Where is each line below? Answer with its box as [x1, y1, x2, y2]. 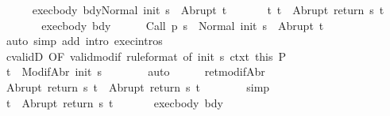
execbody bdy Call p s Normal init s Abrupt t [41, 17, 324, 33]
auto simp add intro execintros [6, 32, 163, 49]
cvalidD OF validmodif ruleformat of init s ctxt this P [6, 47, 287, 64]
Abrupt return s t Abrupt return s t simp [6, 78, 270, 95]
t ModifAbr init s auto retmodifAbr [6, 63, 265, 80]
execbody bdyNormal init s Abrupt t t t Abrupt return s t [32, 2, 384, 17]
